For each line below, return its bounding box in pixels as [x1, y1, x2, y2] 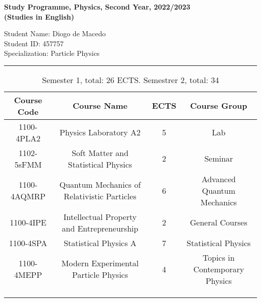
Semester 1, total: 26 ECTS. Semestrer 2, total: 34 [42, 73, 219, 86]
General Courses [190, 216, 247, 229]
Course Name [72, 100, 127, 112]
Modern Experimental [61, 257, 139, 269]
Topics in [202, 251, 235, 263]
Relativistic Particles [64, 190, 137, 202]
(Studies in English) [4, 11, 74, 22]
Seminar [204, 153, 233, 165]
